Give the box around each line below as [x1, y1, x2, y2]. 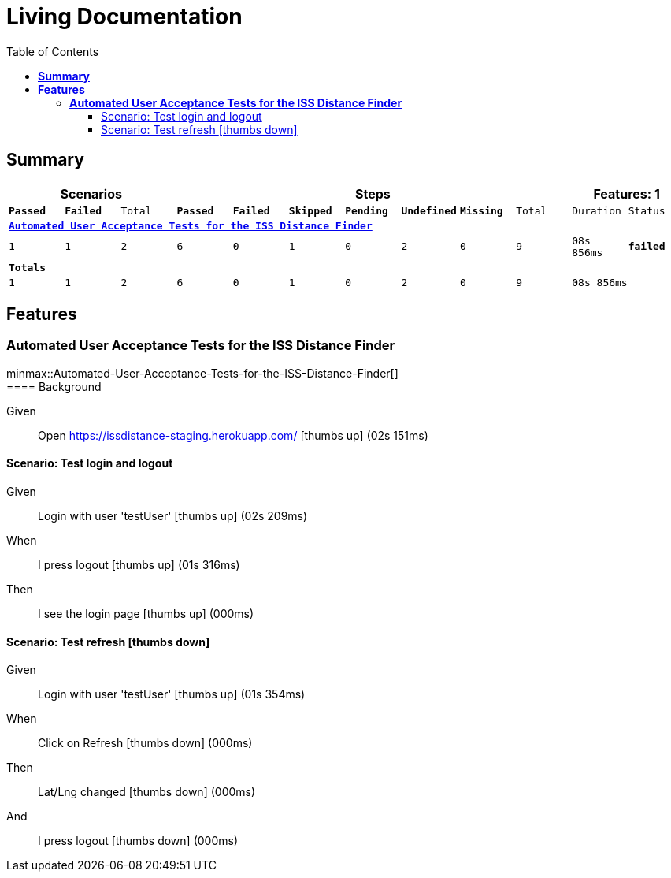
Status [628, 204, 665, 217]
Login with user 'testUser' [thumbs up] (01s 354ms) [38, 687, 306, 701]
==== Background [6, 379, 102, 393]
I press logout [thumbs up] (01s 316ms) [38, 558, 240, 572]
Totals [9, 261, 46, 273]
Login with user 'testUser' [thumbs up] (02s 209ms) [38, 509, 308, 523]
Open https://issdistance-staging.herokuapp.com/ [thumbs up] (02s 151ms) [38, 428, 428, 442]
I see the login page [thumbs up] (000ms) [38, 607, 254, 621]
